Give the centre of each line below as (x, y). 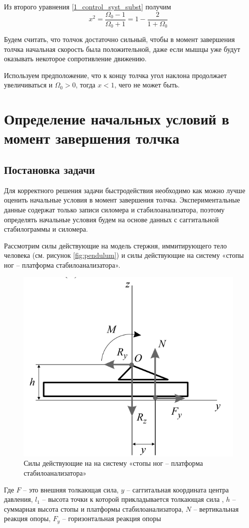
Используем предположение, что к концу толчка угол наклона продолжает (115, 75)
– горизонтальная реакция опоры (112, 518)
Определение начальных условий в (117, 119)
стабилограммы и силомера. (46, 229)
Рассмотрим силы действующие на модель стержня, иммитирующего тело (115, 245)
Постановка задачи (50, 170)
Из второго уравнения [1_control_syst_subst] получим (88, 6)
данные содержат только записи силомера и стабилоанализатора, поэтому (114, 210)
